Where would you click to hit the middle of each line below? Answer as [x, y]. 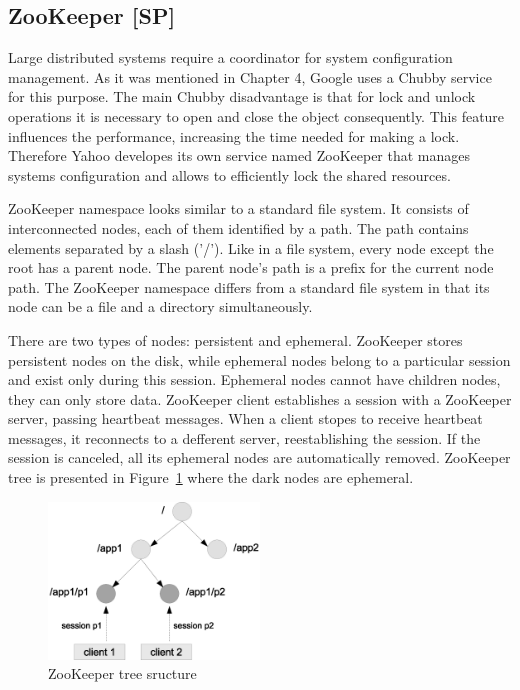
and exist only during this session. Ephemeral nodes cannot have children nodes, [254, 379]
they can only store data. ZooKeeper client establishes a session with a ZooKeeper [260, 398]
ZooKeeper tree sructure [122, 673]
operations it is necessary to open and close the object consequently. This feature [256, 115]
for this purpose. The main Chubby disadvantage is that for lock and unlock [242, 96]
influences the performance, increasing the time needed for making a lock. [234, 135]
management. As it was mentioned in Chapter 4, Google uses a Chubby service [250, 76]
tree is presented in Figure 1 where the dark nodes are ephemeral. [211, 477]
